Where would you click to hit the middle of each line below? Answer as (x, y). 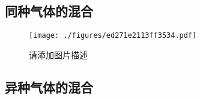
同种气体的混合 (49, 11)
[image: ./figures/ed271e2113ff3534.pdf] (113, 36)
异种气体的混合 (49, 87)
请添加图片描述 (58, 54)
